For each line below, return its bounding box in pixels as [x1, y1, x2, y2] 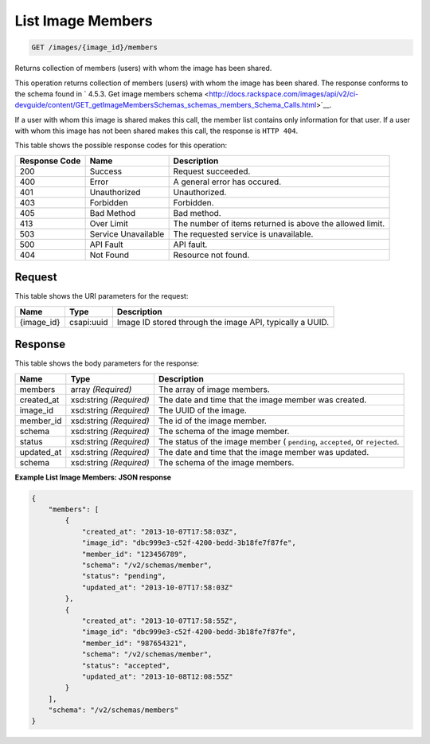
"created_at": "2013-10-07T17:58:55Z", [81, 616, 238, 625]
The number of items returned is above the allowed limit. [173, 217, 385, 229]
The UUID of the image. [158, 405, 247, 416]
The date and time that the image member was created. [158, 394, 367, 405]
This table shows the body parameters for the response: [14, 358, 199, 368]
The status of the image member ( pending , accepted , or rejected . [158, 436, 400, 447]
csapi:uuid [68, 316, 108, 327]
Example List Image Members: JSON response [14, 472, 171, 482]
